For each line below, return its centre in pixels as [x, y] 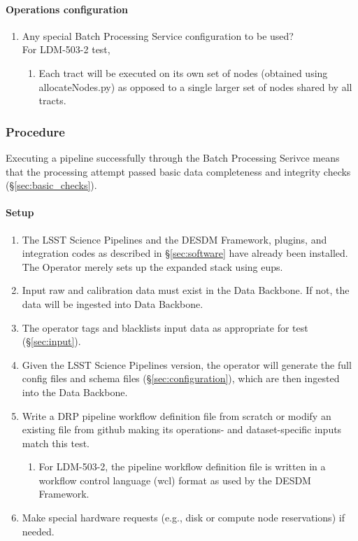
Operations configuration [67, 9]
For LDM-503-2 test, [66, 49]
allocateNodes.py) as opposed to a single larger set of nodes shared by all [195, 86]
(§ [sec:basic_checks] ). [51, 185]
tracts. [52, 100]
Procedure [35, 131]
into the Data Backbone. [75, 392]
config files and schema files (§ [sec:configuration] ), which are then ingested [181, 378]
